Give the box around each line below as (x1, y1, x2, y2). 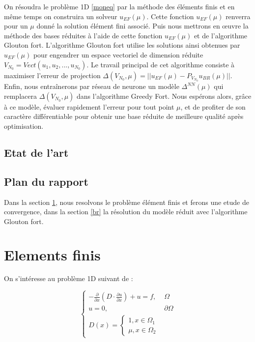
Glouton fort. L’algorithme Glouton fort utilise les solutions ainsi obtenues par (4, 40, 240, 50)
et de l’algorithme (194, 30, 248, 40)
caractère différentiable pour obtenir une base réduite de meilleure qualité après (4, 111, 244, 121)
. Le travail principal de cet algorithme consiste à (86, 59, 235, 69)
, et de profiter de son (180, 101, 246, 112)
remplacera (4, 90, 37, 101)
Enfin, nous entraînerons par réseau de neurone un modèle (4, 81, 179, 91)
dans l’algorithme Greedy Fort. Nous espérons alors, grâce (76, 90, 252, 101)
